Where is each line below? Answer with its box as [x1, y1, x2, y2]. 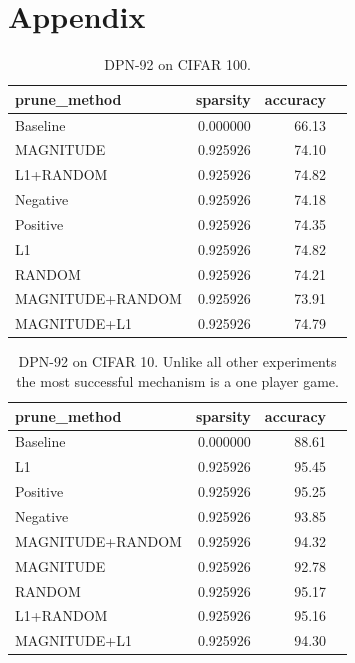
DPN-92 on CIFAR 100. [104, 54, 251, 75]
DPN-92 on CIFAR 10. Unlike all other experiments [18, 351, 337, 372]
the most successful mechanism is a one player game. [16, 371, 339, 391]
